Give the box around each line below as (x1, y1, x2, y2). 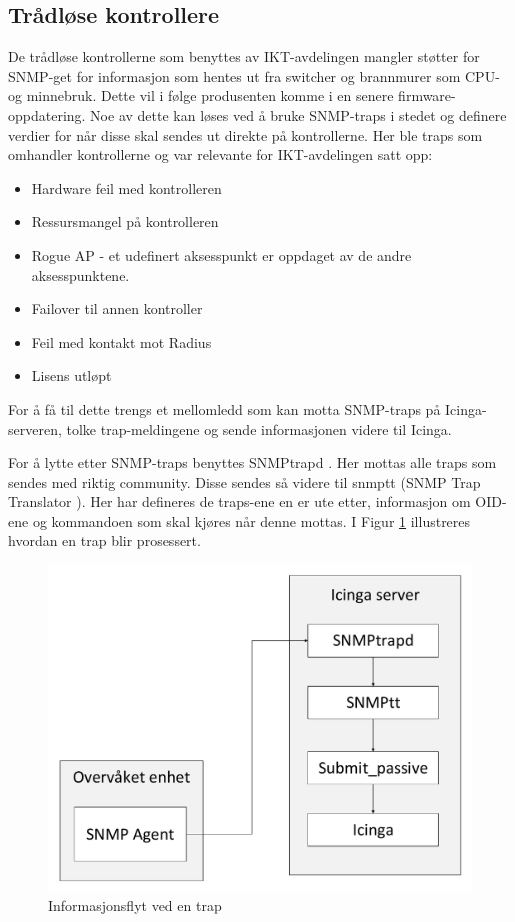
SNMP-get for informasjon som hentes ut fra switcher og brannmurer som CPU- (8, 65, 500, 86)
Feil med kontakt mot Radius (31, 331, 212, 352)
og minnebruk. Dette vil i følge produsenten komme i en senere (8, 85, 394, 106)
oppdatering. (8, 104, 86, 125)
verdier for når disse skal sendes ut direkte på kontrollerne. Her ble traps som (8, 124, 483, 145)
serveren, (8, 418, 62, 439)
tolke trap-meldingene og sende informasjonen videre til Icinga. (66, 418, 452, 439)
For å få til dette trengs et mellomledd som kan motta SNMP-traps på (8, 398, 441, 419)
